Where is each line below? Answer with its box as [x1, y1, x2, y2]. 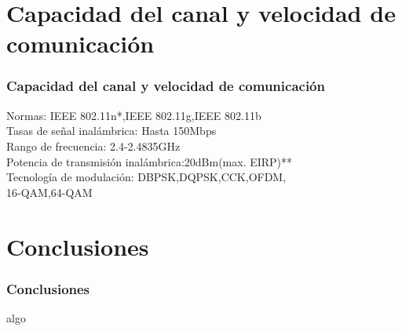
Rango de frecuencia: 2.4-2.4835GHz [6, 137, 181, 154]
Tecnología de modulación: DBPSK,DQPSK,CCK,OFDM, [6, 169, 287, 185]
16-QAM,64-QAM [6, 184, 93, 200]
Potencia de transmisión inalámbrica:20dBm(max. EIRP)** [6, 153, 293, 169]
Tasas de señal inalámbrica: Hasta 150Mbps [6, 122, 217, 139]
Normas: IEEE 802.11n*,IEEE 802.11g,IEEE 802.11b [6, 107, 261, 123]
